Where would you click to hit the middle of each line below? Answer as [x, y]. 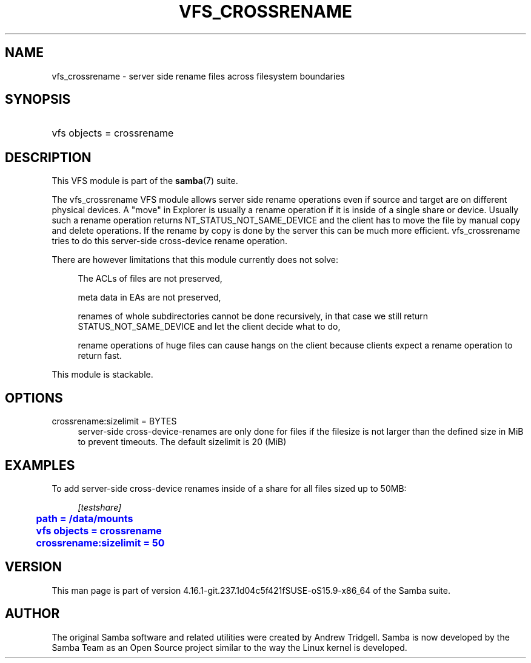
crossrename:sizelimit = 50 [100, 542]
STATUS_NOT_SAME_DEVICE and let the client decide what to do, [209, 327]
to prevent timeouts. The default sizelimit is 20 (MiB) [182, 442]
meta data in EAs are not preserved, [149, 297]
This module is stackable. [102, 375]
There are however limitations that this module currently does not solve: [195, 260]
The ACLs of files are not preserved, [150, 279]
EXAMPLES [40, 465]
